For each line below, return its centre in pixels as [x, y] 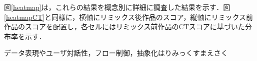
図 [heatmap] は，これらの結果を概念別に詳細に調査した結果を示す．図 [117, 7]
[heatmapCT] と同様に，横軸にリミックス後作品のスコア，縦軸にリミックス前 [128, 17]
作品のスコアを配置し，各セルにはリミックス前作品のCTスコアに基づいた [124, 27]
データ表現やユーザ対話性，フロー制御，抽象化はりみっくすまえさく [116, 53]
